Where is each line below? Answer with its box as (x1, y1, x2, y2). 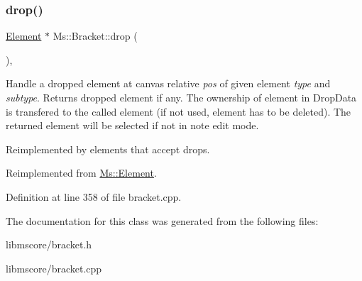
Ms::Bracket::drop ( (53, 28, 138, 43)
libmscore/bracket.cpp (6, 260, 102, 275)
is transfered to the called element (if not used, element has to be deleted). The (6, 104, 351, 119)
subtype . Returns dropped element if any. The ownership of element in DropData (6, 90, 357, 104)
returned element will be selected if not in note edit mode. (6, 118, 259, 133)
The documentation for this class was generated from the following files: (6, 213, 319, 228)
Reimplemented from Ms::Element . (6, 165, 157, 180)
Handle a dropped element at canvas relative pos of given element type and (6, 76, 331, 91)
